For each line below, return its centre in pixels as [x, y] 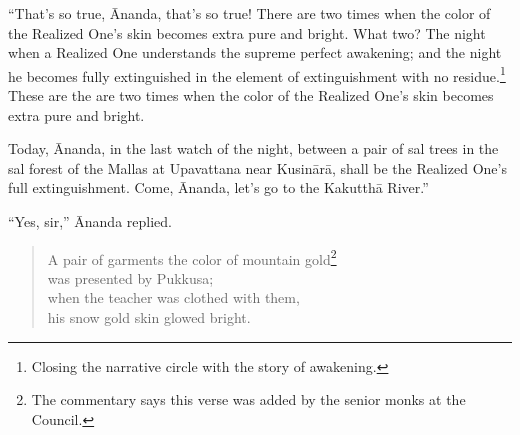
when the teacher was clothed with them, [173, 297]
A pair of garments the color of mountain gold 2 [192, 257]
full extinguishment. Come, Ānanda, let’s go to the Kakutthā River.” [218, 187]
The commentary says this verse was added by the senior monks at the [248, 399]
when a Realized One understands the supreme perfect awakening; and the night [255, 52]
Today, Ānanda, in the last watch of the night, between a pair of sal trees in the [253, 148]
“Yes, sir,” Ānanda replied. [90, 221]
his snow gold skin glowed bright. [149, 317]
